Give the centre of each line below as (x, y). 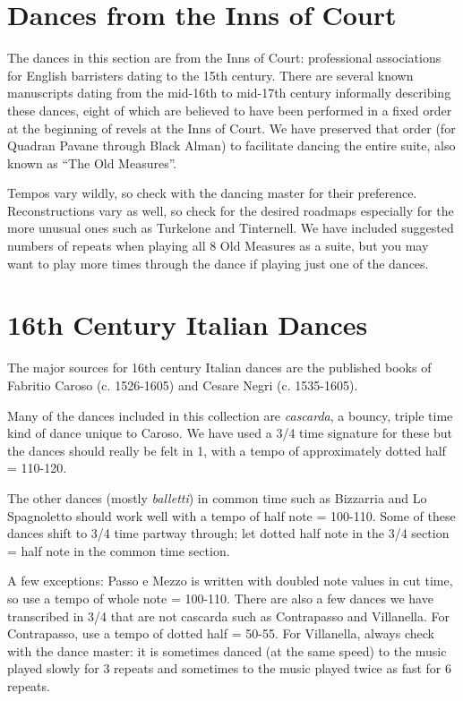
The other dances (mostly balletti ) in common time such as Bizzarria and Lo (217, 497)
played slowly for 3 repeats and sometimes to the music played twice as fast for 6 (230, 668)
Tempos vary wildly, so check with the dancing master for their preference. (212, 193)
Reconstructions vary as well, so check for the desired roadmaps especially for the (231, 210)
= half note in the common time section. (119, 550)
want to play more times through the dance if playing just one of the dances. (218, 263)
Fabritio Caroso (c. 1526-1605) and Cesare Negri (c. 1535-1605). (183, 385)
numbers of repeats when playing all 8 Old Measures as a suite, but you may (218, 246)
